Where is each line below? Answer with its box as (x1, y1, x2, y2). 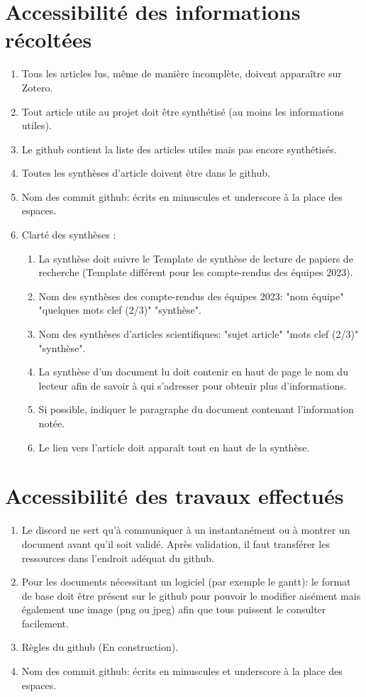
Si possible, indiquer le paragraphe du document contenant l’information (38, 402, 354, 417)
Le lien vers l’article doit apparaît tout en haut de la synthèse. (38, 439, 310, 454)
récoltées (5, 25, 92, 54)
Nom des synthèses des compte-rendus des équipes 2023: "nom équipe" (38, 288, 344, 303)
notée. (38, 416, 65, 430)
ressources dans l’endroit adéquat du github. (21, 550, 214, 565)
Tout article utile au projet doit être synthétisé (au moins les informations (21, 104, 344, 119)
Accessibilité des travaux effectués (5, 481, 344, 510)
